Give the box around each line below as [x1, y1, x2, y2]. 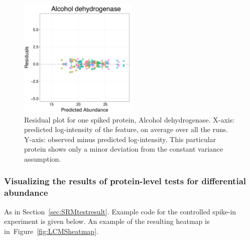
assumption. [24, 153, 61, 164]
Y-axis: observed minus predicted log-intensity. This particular [24, 134, 216, 144]
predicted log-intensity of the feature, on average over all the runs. [24, 124, 228, 135]
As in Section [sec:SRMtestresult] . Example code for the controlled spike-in [4, 206, 236, 216]
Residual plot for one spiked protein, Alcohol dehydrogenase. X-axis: [24, 114, 235, 125]
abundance [4, 186, 48, 199]
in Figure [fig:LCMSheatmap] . [4, 225, 98, 236]
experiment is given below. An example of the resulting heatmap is [4, 216, 210, 226]
